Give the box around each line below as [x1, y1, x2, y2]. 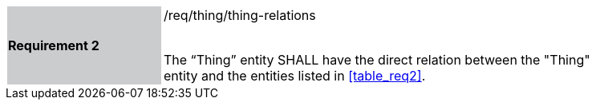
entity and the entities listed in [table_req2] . [164, 68, 426, 84]
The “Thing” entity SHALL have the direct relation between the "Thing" [164, 52, 590, 68]
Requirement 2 [8, 37, 99, 53]
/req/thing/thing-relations [164, 7, 316, 23]
